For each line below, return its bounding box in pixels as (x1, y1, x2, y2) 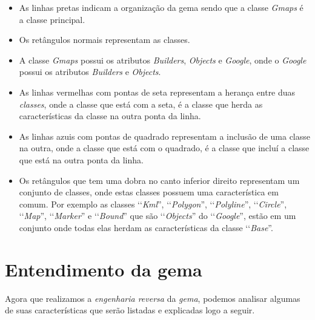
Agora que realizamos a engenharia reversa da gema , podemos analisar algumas (5, 292, 300, 304)
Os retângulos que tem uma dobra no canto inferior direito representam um (19, 174, 300, 186)
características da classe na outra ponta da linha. (19, 109, 201, 122)
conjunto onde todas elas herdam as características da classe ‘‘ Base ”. (19, 221, 273, 233)
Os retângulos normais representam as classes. (19, 33, 190, 46)
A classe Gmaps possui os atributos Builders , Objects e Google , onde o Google (19, 53, 307, 66)
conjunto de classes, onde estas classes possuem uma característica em (19, 186, 279, 198)
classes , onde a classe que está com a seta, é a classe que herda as (19, 97, 263, 110)
